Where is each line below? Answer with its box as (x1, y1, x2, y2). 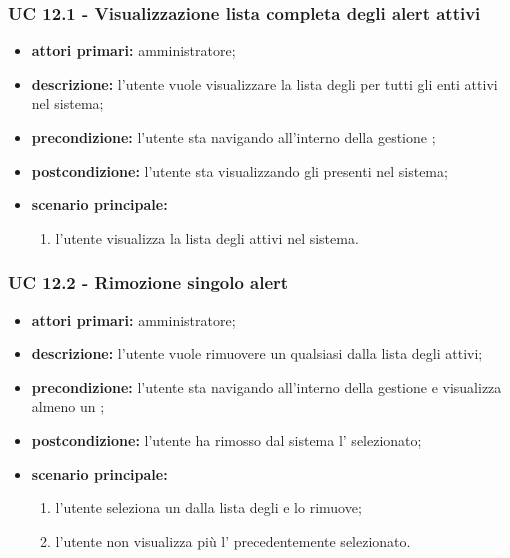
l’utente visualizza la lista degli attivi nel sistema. (55, 227, 359, 248)
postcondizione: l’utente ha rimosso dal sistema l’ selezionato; (31, 429, 422, 450)
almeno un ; (31, 396, 105, 417)
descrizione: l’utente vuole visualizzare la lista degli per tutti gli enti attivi (31, 73, 498, 94)
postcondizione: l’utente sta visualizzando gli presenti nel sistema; (31, 160, 448, 181)
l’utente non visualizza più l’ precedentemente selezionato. (55, 530, 411, 551)
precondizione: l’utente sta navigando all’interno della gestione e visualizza (31, 376, 502, 397)
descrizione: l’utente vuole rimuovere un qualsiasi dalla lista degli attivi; (31, 343, 483, 364)
